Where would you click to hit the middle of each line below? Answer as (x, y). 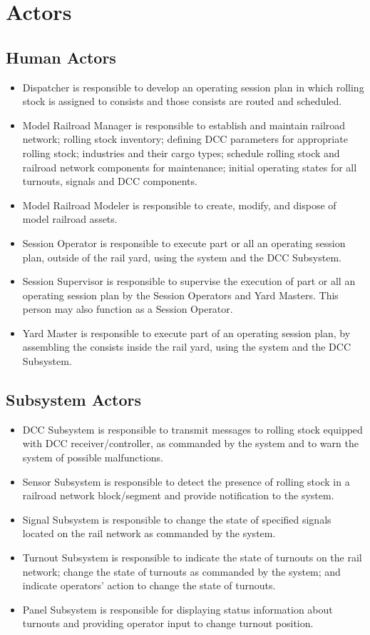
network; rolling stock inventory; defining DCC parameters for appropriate (185, 139)
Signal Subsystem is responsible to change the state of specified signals (177, 519)
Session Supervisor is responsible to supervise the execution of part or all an (189, 281)
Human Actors (61, 57)
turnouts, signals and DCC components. (110, 181)
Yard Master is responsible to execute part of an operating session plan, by (186, 332)
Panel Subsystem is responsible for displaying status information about (178, 609)
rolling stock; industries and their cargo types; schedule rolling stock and (181, 152)
